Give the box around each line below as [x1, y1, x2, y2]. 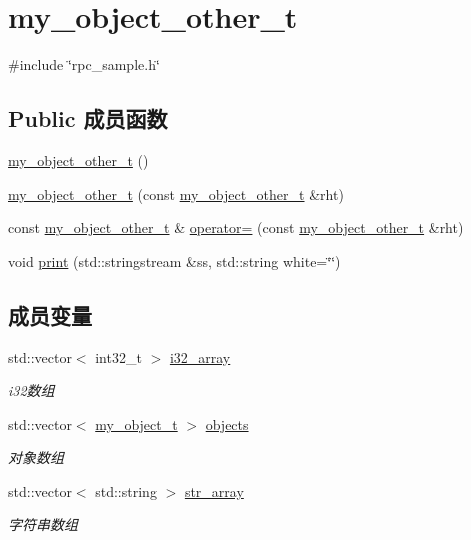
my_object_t [95, 413, 178, 434]
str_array [184, 480, 244, 501]
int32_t [95, 346, 142, 367]
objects [205, 413, 249, 434]
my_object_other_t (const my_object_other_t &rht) [8, 183, 344, 204]
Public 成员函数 [8, 103, 168, 134]
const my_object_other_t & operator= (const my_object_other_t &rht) [8, 217, 464, 238]
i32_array [169, 346, 231, 367]
